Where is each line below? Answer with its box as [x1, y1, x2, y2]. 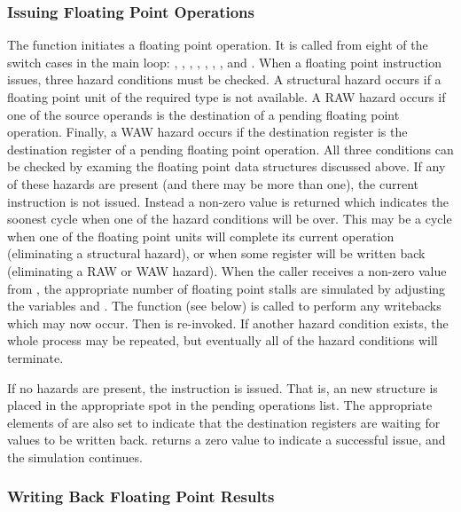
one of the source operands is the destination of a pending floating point [7, 105, 400, 123]
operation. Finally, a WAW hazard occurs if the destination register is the [7, 122, 408, 141]
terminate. [7, 348, 64, 366]
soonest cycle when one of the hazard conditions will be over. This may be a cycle [7, 209, 452, 228]
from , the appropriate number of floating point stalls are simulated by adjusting [7, 279, 446, 297]
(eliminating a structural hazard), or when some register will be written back [7, 244, 426, 263]
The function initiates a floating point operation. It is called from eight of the [7, 35, 428, 54]
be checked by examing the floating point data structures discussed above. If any [7, 157, 446, 176]
